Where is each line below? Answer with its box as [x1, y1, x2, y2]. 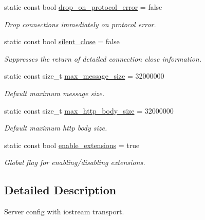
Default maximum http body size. [4, 122, 107, 133]
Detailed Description [4, 182, 117, 198]
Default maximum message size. [4, 87, 104, 98]
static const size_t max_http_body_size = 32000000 [4, 105, 174, 116]
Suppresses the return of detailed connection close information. [4, 53, 201, 64]
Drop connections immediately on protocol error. [4, 19, 156, 29]
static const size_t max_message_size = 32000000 [4, 70, 164, 81]
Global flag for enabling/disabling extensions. [4, 157, 145, 168]
